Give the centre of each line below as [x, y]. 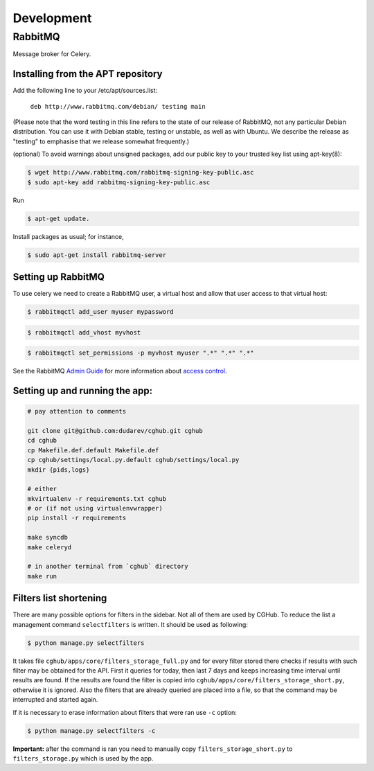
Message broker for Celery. [52, 54]
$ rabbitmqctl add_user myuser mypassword [100, 312]
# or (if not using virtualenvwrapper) [95, 508]
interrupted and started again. [55, 700]
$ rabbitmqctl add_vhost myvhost [84, 332]
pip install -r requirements [77, 518]
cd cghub [42, 441]
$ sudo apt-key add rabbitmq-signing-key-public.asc [119, 182]
